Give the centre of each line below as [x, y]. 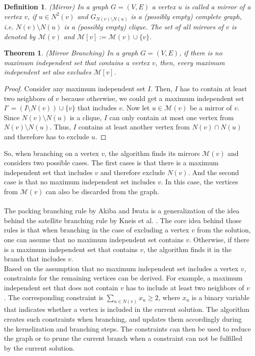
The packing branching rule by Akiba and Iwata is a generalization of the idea [122, 211]
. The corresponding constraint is [54, 297]
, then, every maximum [190, 62]
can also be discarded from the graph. [102, 191]
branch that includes [35, 259]
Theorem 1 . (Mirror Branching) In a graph [71, 53]
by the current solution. [39, 347]
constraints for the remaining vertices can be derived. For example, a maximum [123, 278]
